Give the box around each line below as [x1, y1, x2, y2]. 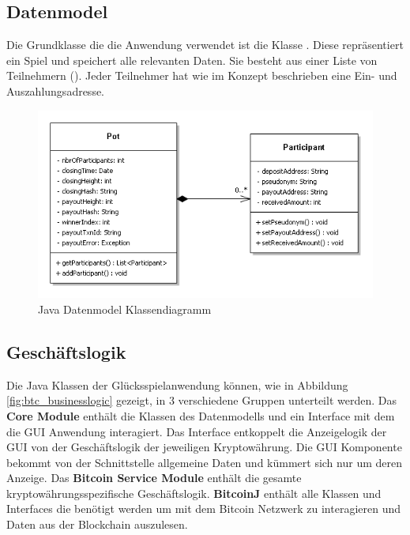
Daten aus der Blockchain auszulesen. [6, 516, 188, 533]
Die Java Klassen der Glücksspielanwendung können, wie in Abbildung [6, 376, 348, 393]
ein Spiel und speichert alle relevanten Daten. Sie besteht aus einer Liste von [6, 51, 378, 68]
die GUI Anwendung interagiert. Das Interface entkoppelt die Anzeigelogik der [6, 423, 387, 439]
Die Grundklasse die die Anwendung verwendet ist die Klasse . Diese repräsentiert [6, 36, 404, 53]
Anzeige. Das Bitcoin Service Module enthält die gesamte [6, 469, 302, 486]
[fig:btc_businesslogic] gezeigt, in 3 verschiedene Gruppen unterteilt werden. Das [6, 392, 397, 409]
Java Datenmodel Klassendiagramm [38, 300, 212, 317]
